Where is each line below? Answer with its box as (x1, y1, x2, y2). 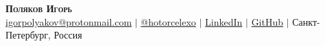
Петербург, (5, 28, 51, 42)
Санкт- (292, 14, 320, 28)
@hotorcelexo (141, 14, 196, 28)
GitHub (251, 14, 284, 28)
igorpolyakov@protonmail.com (5, 14, 132, 28)
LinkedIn (205, 14, 243, 28)
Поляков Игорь (5, 1, 73, 15)
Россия (53, 28, 82, 42)
